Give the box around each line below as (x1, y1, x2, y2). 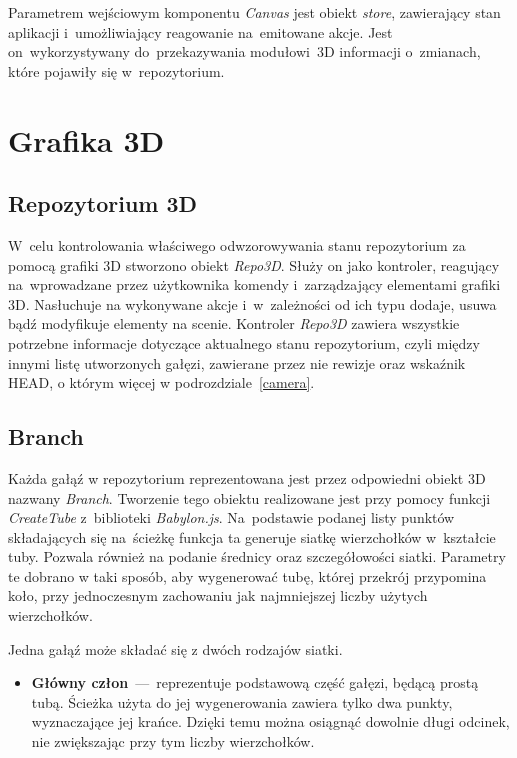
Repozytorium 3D (8, 188, 198, 219)
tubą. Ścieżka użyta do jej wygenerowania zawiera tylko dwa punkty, (31, 691, 453, 712)
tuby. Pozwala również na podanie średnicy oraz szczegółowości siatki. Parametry (8, 546, 506, 567)
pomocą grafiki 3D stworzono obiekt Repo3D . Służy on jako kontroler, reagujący (8, 254, 500, 275)
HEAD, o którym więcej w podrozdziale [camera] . (8, 372, 315, 393)
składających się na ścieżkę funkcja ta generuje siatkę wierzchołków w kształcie (8, 526, 496, 547)
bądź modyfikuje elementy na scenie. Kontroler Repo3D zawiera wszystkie (8, 313, 460, 334)
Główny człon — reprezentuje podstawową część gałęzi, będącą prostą (31, 672, 479, 693)
